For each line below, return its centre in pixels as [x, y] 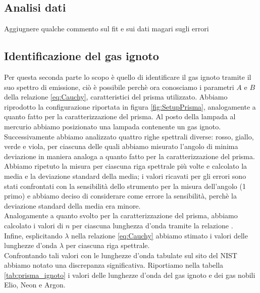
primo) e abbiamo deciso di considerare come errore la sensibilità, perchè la [120, 196]
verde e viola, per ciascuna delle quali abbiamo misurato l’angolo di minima [121, 146]
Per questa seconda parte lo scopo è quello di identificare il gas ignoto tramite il [128, 77]
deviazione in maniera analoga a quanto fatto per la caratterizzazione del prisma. [129, 156]
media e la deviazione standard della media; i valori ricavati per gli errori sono [125, 176]
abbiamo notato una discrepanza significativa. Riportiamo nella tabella [114, 265]
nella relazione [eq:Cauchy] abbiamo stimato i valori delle [160, 235]
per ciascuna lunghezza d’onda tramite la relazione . [152, 225]
